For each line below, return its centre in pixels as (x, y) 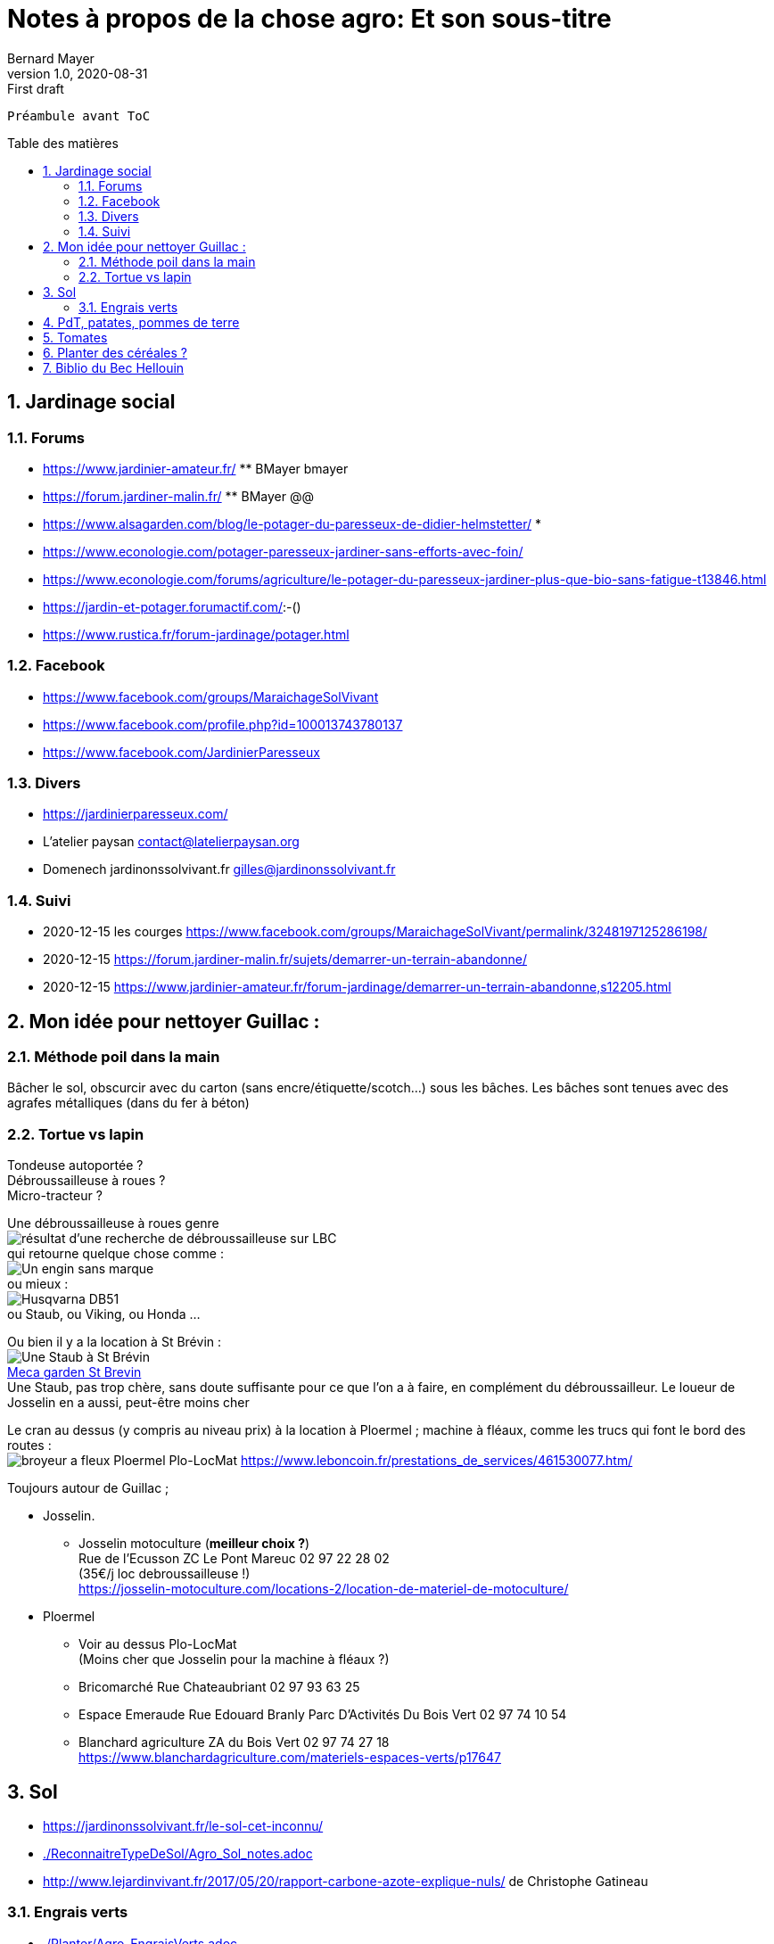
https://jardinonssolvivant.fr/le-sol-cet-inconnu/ (183, 1826)
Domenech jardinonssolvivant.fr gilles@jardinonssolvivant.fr (219, 869)
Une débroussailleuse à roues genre (113, 1223)
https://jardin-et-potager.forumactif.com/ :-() (172, 606)
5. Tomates (75, 337)
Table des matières (63, 143)
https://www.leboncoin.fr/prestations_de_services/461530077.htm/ (437, 1461)
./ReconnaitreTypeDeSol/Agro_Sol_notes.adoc (178, 1854)
